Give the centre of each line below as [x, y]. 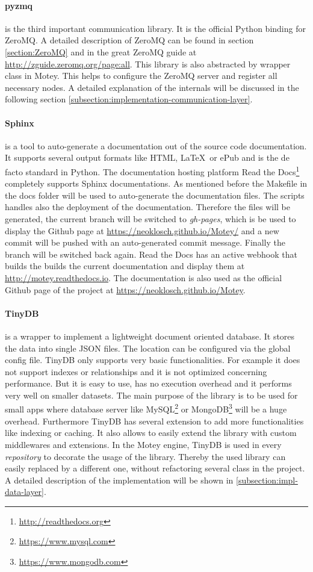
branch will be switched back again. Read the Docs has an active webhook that [151, 254]
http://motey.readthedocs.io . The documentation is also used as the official [144, 277]
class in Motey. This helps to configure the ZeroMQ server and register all [141, 76]
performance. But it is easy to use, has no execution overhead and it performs [148, 383]
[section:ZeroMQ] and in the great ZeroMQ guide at [101, 51]
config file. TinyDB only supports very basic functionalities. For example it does [153, 360]
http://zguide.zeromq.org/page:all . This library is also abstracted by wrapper [148, 64]
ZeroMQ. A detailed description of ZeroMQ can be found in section [129, 40]
